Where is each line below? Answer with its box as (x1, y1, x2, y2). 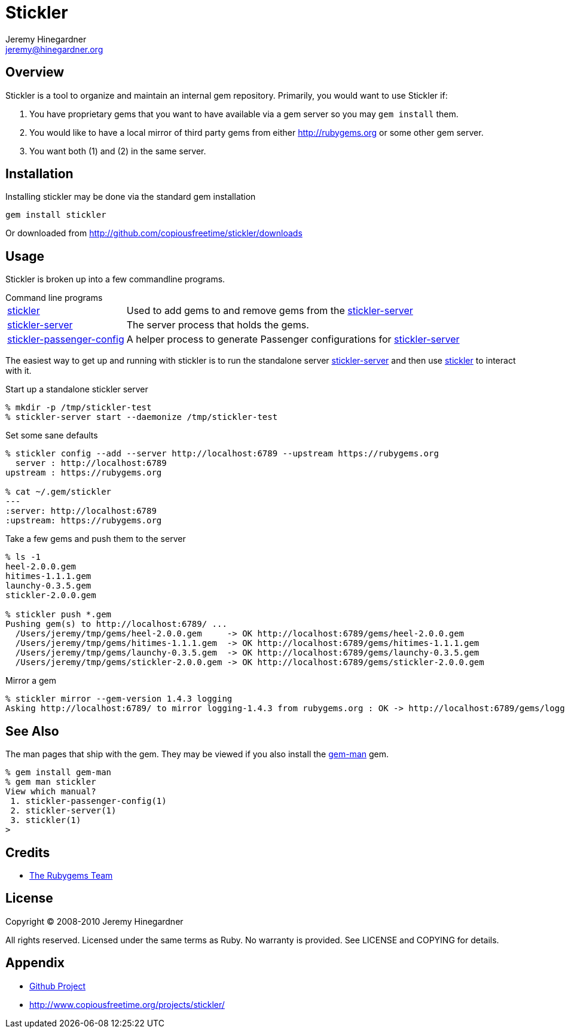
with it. (5, 365, 32, 376)
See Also (5, 723, 59, 739)
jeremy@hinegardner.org (5, 44, 103, 54)
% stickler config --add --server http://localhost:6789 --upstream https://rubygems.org (5, 449, 439, 459)
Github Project (29, 980, 85, 991)
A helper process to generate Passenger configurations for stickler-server (126, 333, 460, 346)
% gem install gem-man (5, 767, 112, 778)
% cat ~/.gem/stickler (5, 487, 112, 497)
